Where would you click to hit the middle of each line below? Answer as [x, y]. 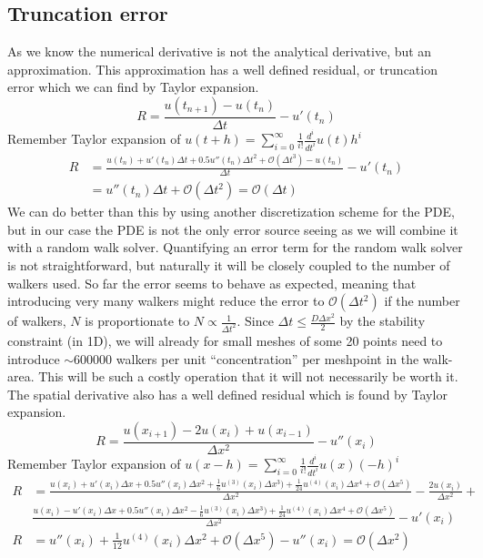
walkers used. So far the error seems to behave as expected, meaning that [212, 283]
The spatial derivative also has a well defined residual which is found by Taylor [227, 394]
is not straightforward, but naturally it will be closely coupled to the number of [229, 264]
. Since [255, 321]
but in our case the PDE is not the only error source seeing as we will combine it [233, 229]
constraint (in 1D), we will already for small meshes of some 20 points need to [225, 341]
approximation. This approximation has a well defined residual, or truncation [222, 69]
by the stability [382, 321]
